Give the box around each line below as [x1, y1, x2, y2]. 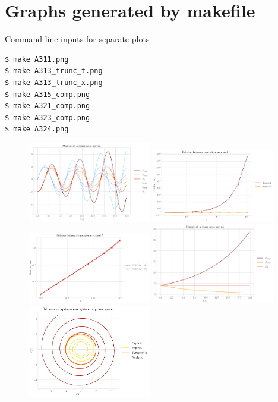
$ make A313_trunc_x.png [5, 78, 103, 87]
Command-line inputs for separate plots [5, 33, 150, 45]
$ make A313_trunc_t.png [5, 67, 103, 76]
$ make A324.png [5, 125, 69, 134]
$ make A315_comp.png [5, 90, 90, 99]
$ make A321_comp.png [5, 102, 90, 111]
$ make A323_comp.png [5, 113, 90, 122]
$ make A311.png [5, 55, 69, 64]
